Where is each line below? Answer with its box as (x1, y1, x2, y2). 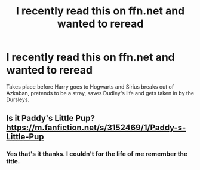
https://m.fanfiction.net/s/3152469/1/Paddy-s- (6, 123, 186, 133)
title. (6, 157, 20, 166)
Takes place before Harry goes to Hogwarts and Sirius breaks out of (6, 83, 174, 90)
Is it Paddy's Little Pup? (6, 113, 96, 123)
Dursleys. (6, 96, 30, 103)
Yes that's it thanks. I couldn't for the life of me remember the (6, 150, 188, 158)
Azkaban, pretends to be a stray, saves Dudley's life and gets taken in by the (6, 89, 195, 96)
